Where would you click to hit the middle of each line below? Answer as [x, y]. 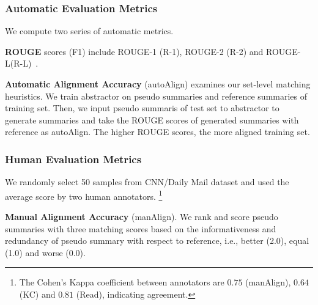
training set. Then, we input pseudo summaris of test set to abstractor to [142, 108]
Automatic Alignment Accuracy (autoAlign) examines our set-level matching [158, 84]
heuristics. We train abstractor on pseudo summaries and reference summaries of [156, 96]
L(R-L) [18, 63]
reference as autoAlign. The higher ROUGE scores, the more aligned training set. [157, 132]
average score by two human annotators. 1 [84, 195]
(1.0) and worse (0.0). [45, 252]
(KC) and [37, 294]
